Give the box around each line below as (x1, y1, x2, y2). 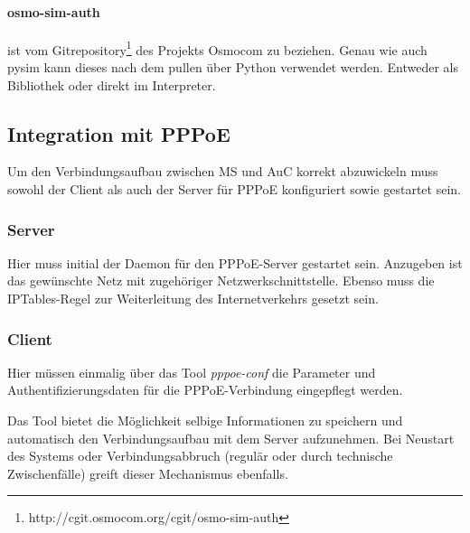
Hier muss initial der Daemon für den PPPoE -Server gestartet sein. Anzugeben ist (7, 253, 463, 272)
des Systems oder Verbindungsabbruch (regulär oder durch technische (7, 446, 393, 465)
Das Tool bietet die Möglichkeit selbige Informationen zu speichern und (7, 411, 403, 430)
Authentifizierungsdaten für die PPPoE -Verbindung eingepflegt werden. (7, 380, 403, 399)
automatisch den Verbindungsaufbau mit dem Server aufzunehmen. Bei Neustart (7, 428, 455, 447)
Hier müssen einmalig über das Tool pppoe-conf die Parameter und (7, 362, 376, 381)
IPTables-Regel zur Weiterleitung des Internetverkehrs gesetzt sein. (7, 289, 379, 308)
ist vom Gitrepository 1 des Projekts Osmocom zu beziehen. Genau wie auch (7, 37, 428, 59)
